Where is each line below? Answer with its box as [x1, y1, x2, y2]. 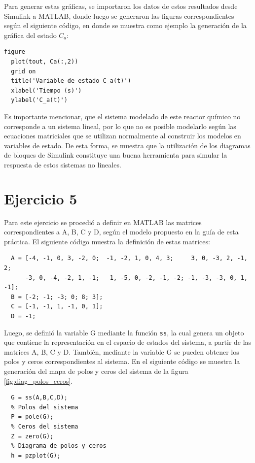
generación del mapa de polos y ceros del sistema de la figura [4, 366, 188, 376]
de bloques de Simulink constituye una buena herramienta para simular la [4, 150, 227, 160]
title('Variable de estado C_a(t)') [11, 77, 131, 85]
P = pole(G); [11, 413, 54, 421]
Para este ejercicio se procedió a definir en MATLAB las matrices [4, 217, 202, 227]
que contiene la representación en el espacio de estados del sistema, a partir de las [4, 337, 252, 347]
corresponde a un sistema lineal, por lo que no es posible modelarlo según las [4, 121, 236, 131]
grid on [11, 67, 36, 75]
